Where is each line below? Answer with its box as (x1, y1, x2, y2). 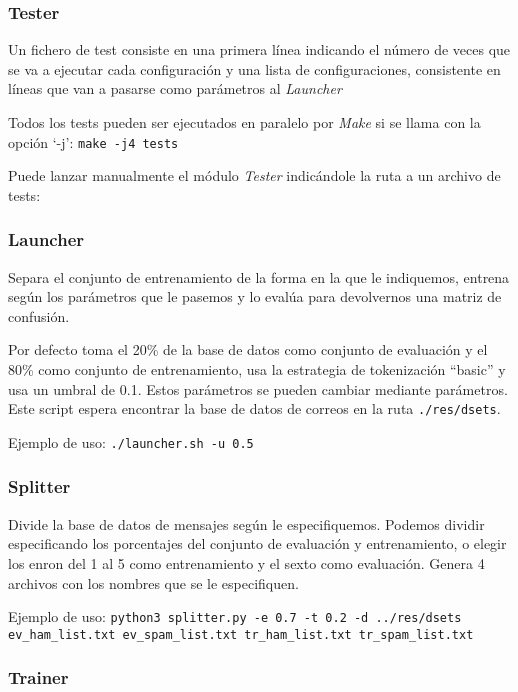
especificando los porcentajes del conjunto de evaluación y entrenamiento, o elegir (8, 533, 507, 554)
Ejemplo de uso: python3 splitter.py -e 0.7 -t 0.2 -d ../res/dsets (8, 606, 462, 627)
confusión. (8, 305, 70, 326)
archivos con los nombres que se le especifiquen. (8, 572, 299, 593)
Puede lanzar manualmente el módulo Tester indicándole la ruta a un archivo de (8, 165, 501, 186)
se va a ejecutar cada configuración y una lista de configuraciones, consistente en (8, 58, 501, 79)
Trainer (8, 665, 69, 690)
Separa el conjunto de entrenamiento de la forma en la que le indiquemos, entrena (8, 266, 510, 287)
